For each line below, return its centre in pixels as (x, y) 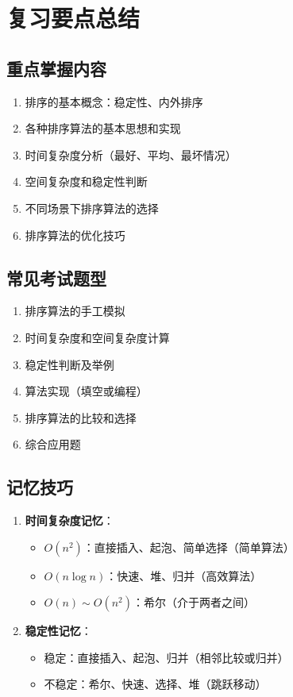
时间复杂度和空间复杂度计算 (97, 337)
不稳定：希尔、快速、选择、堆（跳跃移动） (155, 684)
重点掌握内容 (56, 68)
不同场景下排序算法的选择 (92, 208)
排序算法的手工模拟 (75, 311)
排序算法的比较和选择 (81, 417)
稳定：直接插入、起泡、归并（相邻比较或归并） (166, 657)
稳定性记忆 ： (58, 631)
